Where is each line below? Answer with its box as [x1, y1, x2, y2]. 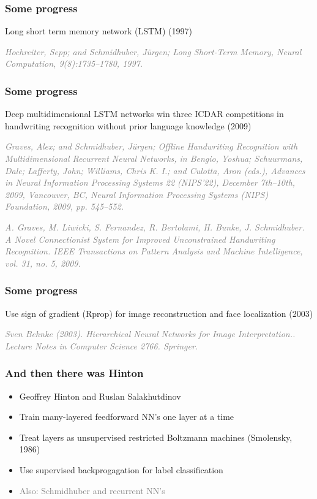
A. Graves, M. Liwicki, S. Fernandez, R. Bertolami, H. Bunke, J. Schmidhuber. [5, 220, 305, 233]
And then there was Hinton [5, 365, 144, 381]
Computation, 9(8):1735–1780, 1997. [5, 57, 143, 70]
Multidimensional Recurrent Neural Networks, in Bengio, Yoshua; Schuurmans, [5, 152, 303, 164]
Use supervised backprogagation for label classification [19, 463, 223, 476]
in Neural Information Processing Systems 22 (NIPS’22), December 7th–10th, [5, 176, 296, 189]
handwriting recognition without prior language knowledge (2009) [5, 119, 252, 132]
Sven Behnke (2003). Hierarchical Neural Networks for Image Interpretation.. [5, 327, 296, 340]
